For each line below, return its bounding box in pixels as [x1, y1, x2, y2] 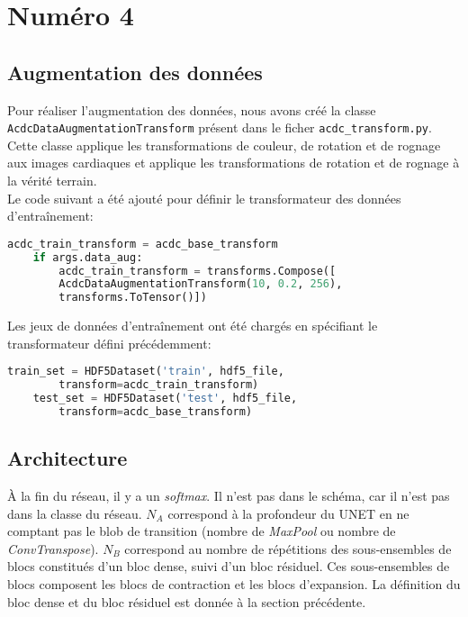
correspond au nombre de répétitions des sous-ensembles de [124, 539, 452, 558]
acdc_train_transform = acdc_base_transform [7, 237, 278, 250]
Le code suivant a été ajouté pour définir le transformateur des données [7, 188, 401, 207]
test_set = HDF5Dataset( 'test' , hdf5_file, [32, 392, 298, 405]
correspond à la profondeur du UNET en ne [167, 504, 409, 522]
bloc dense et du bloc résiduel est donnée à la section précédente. [7, 592, 366, 611]
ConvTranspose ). [7, 539, 99, 558]
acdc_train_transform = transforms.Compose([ [58, 264, 337, 277]
